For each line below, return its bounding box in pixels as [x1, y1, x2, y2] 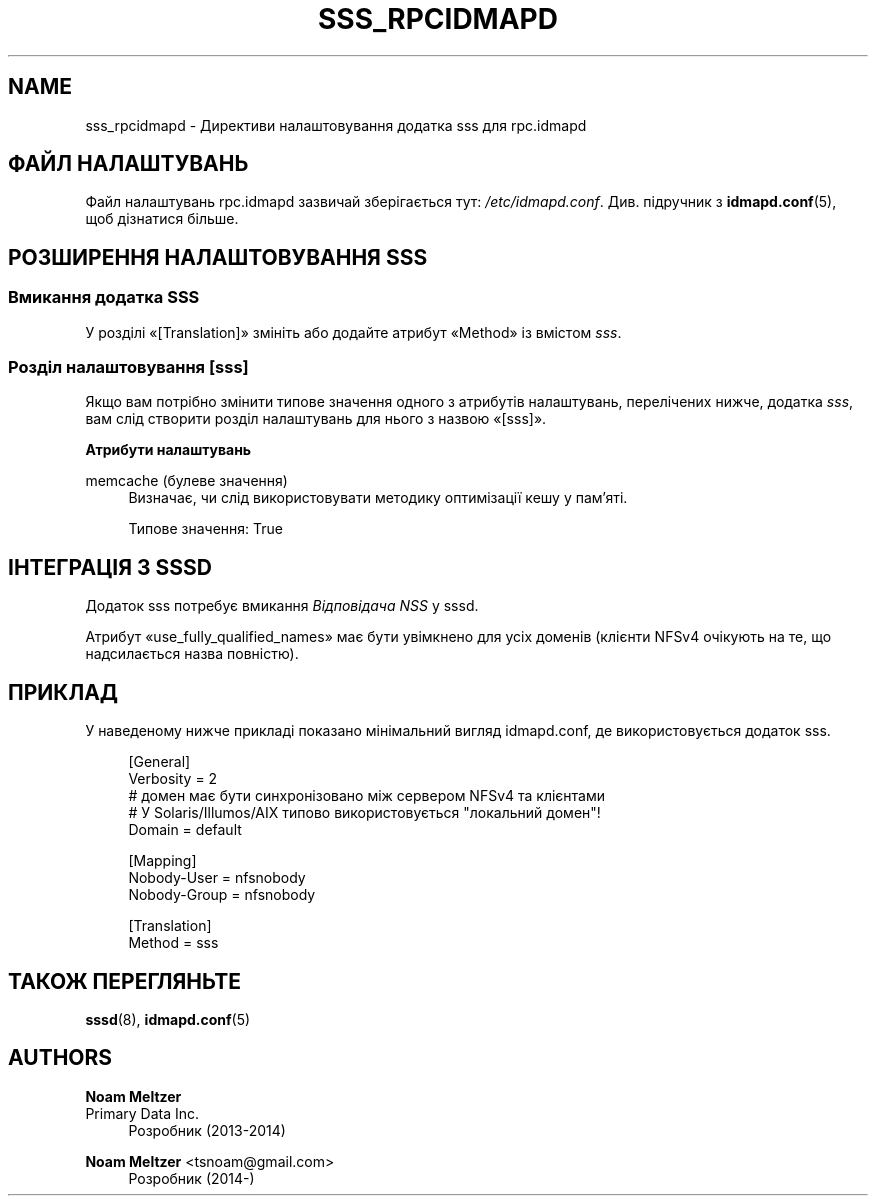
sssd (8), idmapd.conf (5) [85, 1010, 251, 1028]
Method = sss [128, 934, 219, 952]
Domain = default [128, 821, 242, 839]
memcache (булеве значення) [85, 472, 288, 490]
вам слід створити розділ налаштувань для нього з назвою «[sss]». [85, 410, 547, 428]
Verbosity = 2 [128, 770, 218, 788]
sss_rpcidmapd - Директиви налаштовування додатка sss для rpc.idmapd [85, 116, 587, 134]
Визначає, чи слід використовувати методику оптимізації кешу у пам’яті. [128, 489, 628, 507]
